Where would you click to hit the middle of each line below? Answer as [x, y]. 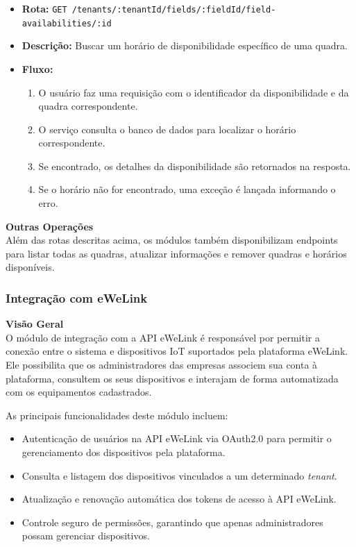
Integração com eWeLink [77, 297]
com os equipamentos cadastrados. [79, 392]
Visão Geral [35, 324]
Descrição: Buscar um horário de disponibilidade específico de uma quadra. [185, 45]
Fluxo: [37, 68]
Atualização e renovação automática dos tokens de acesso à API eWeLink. [179, 499]
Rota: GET [44, 8]
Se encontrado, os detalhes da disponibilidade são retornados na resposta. [195, 166]
